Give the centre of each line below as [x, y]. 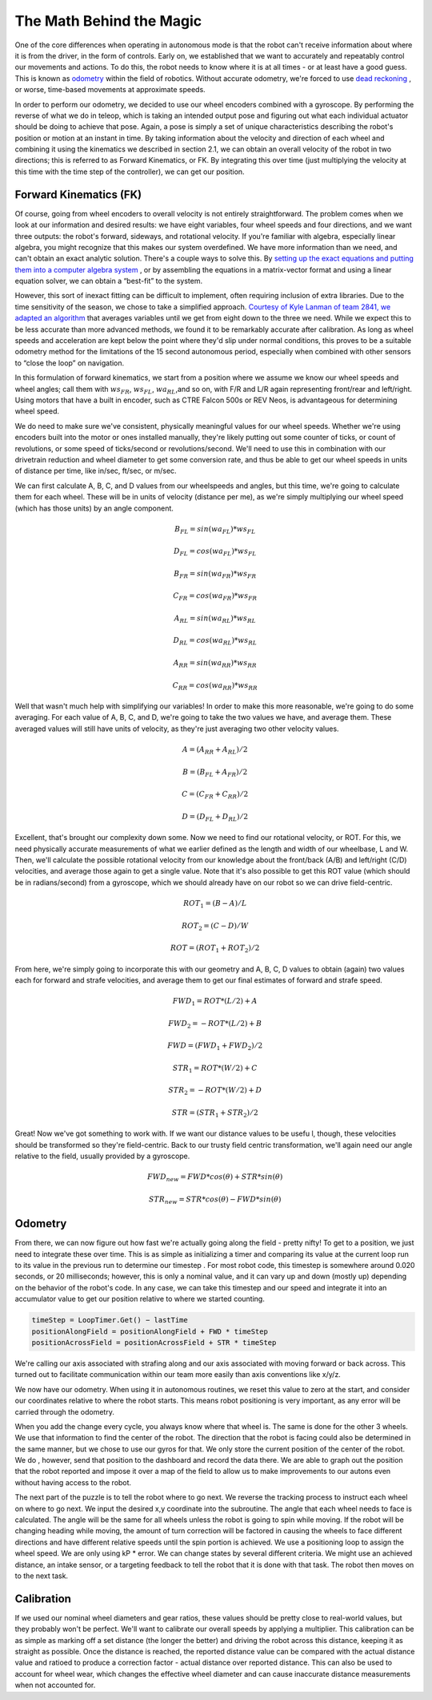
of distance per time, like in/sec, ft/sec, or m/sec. [96, 471]
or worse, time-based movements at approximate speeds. [110, 90]
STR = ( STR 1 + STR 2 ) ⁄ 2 [215, 1113]
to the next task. [41, 1576]
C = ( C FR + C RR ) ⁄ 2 [215, 795]
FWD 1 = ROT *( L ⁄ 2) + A [215, 1002]
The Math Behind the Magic [108, 21]
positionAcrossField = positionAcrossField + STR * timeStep [154, 1342]
